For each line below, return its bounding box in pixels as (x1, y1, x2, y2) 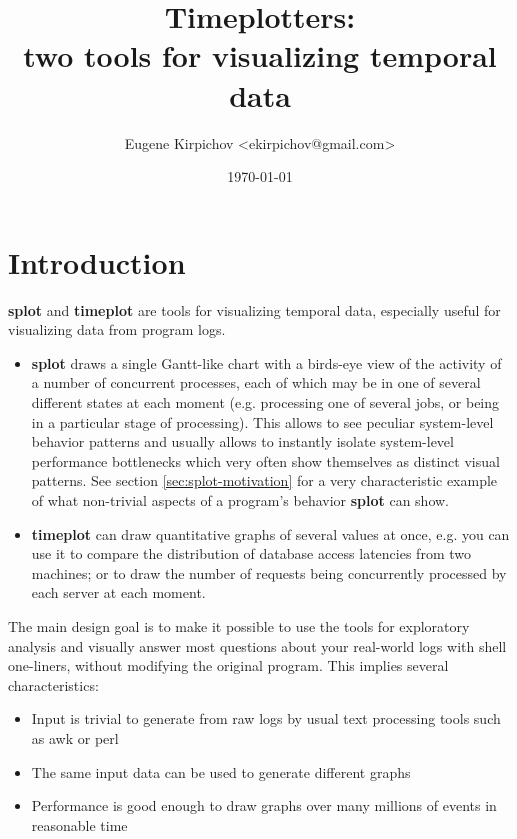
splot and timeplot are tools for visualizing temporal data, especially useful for (8, 299, 501, 320)
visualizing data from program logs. (8, 319, 226, 340)
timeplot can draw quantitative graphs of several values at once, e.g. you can (31, 523, 510, 544)
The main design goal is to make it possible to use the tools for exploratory (8, 615, 470, 636)
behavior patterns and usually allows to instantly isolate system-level (31, 431, 454, 452)
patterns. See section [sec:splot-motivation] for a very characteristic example (31, 470, 498, 491)
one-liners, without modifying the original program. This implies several (8, 655, 449, 676)
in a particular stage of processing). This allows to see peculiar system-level (31, 411, 494, 432)
